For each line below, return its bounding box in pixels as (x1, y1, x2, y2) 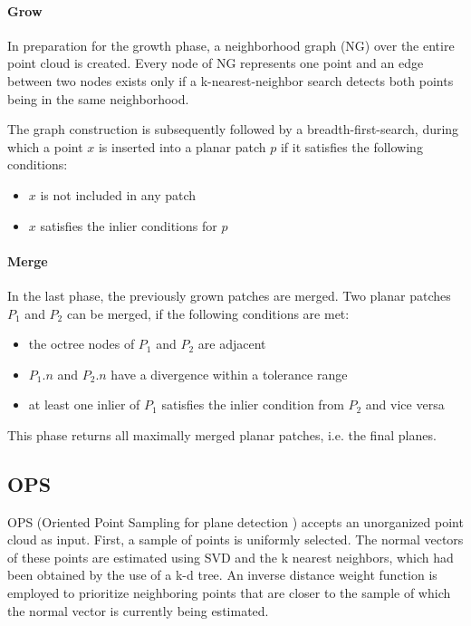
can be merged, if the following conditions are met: (66, 303, 350, 323)
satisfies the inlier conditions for (40, 216, 217, 235)
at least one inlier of (28, 395, 140, 414)
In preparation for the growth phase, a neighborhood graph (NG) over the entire (7, 35, 455, 54)
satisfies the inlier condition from (161, 395, 344, 414)
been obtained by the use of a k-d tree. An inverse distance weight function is (7, 565, 437, 584)
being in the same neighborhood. (7, 89, 189, 108)
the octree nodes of (28, 334, 135, 353)
